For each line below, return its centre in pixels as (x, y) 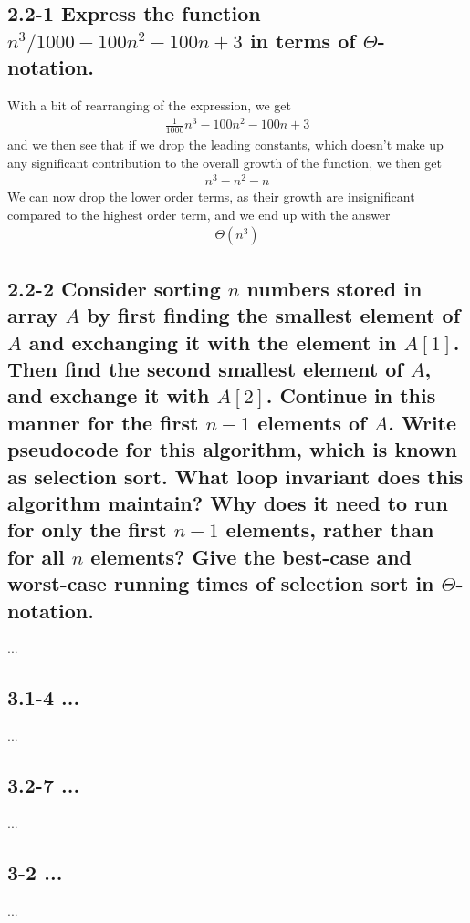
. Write (423, 422)
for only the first (87, 529)
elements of (312, 422)
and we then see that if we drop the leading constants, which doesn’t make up (225, 144)
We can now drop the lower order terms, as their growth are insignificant (211, 197)
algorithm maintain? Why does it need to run (228, 502)
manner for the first (103, 422)
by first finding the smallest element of (274, 315)
